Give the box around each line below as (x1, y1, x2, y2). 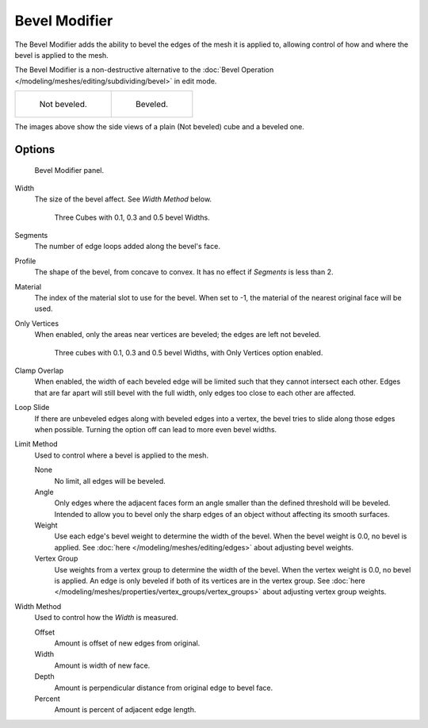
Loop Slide (14, 403, 50, 412)
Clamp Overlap (14, 366, 64, 375)
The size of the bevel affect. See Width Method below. (34, 194, 212, 204)
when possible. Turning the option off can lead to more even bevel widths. (34, 424, 277, 434)
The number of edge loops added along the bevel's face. (34, 242, 221, 251)
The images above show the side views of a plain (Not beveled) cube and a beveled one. (14, 122, 305, 132)
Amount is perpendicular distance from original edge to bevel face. (54, 683, 273, 692)
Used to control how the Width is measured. (34, 613, 178, 623)
